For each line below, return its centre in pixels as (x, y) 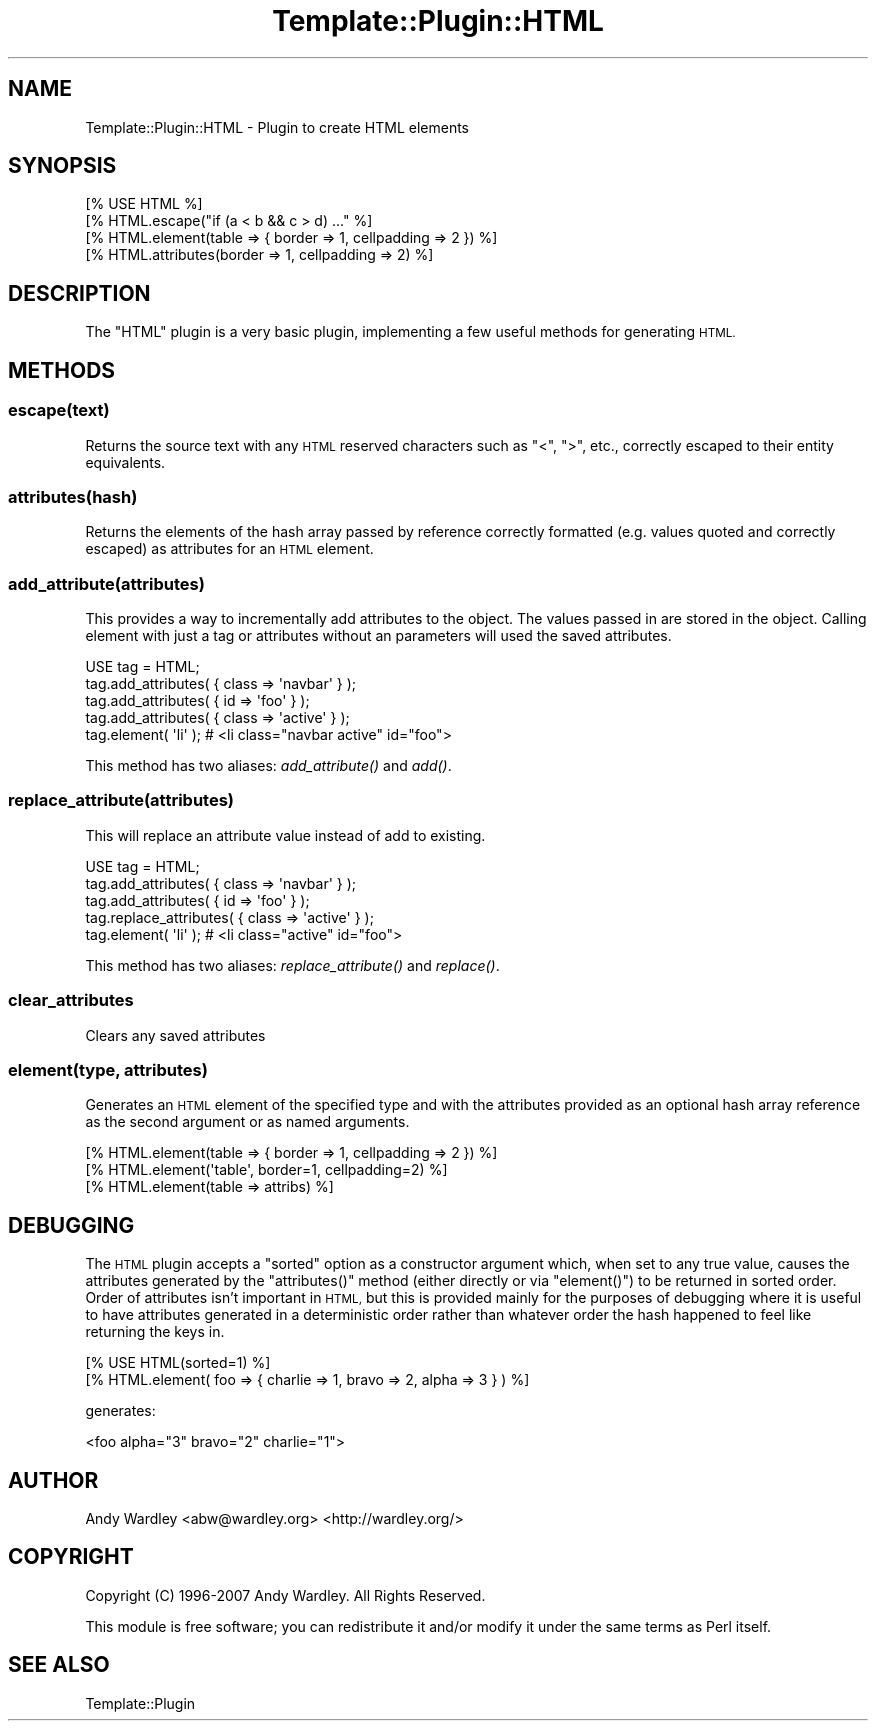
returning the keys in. (155, 1332)
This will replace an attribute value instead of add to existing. (285, 835)
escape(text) (59, 410)
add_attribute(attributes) (106, 583)
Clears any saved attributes (175, 1035)
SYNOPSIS (62, 166)
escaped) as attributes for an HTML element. (229, 549)
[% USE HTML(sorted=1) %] (178, 1363)
